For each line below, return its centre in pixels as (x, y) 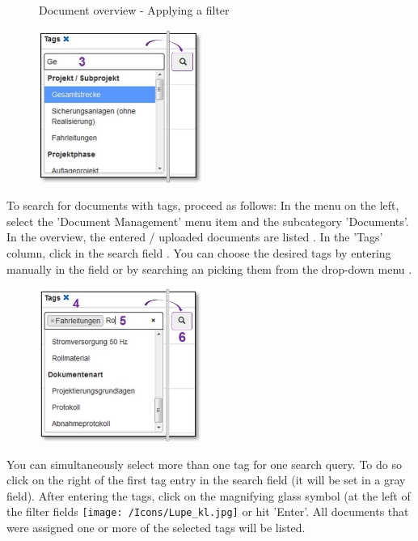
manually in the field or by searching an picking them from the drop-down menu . (209, 268)
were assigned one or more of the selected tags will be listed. (156, 528)
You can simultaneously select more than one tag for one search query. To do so (204, 464)
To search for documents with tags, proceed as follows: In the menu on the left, (203, 205)
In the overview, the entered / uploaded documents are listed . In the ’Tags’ (195, 237)
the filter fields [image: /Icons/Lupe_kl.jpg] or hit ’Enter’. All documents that (208, 511)
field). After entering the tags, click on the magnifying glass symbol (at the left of (209, 495)
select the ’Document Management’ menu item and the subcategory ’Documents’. (208, 221)
